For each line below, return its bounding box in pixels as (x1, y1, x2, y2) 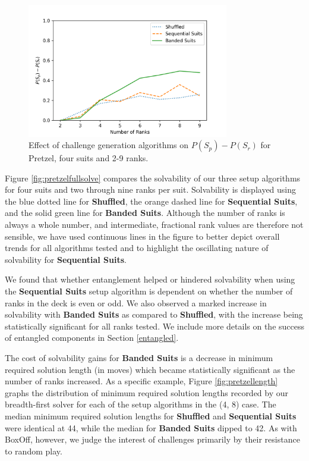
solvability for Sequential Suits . (5, 253, 127, 265)
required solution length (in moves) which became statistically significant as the (5, 363, 295, 375)
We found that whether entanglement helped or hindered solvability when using (5, 273, 295, 286)
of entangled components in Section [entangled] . (5, 331, 179, 344)
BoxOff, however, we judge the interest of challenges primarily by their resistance (5, 433, 300, 446)
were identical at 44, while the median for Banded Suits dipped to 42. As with (5, 421, 297, 434)
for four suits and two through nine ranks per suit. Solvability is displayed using (5, 183, 297, 196)
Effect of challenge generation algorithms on (29, 139, 189, 151)
